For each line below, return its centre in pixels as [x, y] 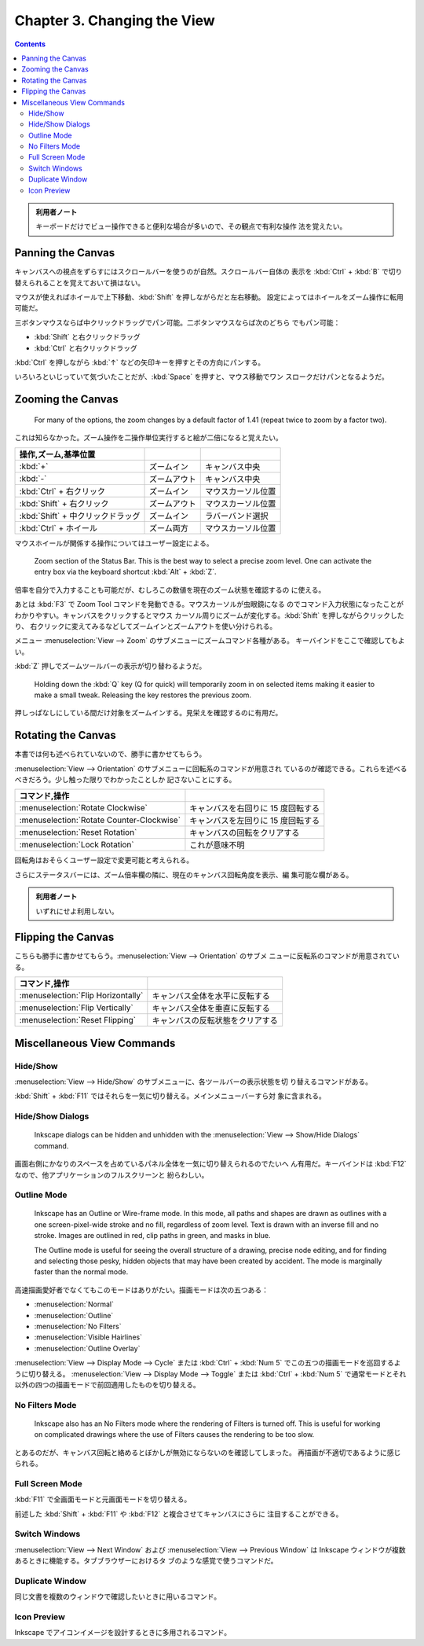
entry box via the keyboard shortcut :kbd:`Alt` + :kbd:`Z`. [125, 572]
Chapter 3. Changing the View [115, 20]
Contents [30, 44]
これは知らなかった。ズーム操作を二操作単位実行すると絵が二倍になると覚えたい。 [148, 438]
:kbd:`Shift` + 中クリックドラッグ [80, 516]
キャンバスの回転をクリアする [245, 833]
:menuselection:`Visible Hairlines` [88, 1337]
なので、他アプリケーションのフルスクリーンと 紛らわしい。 [111, 1174]
